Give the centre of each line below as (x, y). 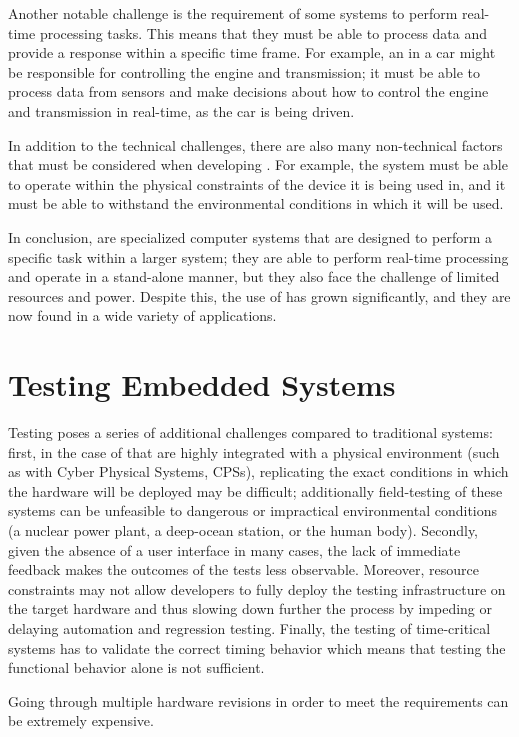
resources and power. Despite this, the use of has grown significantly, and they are (259, 295)
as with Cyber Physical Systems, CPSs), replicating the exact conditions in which (258, 471)
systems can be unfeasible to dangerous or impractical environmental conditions (253, 510)
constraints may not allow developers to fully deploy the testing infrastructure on (257, 588)
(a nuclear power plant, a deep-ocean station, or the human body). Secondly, (243, 530)
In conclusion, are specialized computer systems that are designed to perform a (250, 236)
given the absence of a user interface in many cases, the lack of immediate (234, 549)
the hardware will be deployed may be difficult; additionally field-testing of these (255, 490)
